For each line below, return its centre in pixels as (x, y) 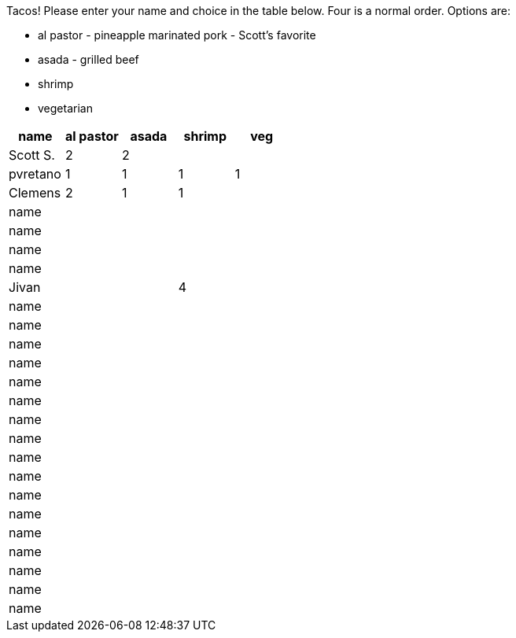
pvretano (35, 174)
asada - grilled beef (88, 59)
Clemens (35, 193)
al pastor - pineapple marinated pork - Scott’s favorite (177, 35)
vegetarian (65, 108)
